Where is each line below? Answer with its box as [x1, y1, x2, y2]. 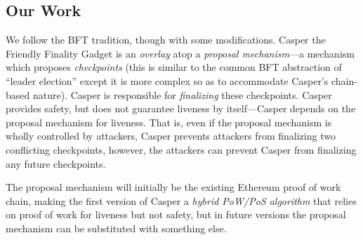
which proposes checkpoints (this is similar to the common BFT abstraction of [6, 60, 342, 74]
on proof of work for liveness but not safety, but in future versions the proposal [6, 207, 346, 222]
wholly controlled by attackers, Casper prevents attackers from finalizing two [6, 128, 336, 143]
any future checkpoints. [6, 156, 106, 171]
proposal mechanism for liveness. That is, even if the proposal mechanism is [6, 114, 332, 129]
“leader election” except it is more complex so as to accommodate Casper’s [6, 73, 329, 88]
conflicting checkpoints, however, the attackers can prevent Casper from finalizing [6, 142, 357, 156]
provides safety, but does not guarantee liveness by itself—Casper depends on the [6, 101, 356, 116]
